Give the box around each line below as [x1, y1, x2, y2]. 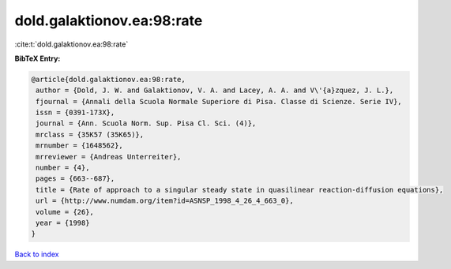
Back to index [14, 249, 59, 260]
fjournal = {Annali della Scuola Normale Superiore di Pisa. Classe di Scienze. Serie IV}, [36, 97, 402, 106]
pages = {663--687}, [36, 174, 115, 183]
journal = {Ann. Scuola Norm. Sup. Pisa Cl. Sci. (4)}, [36, 119, 257, 128]
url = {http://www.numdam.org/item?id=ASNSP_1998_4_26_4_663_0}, [36, 196, 294, 205]
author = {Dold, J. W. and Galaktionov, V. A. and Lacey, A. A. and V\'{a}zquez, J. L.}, [36, 86, 394, 95]
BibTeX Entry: [14, 54, 61, 63]
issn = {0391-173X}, [36, 108, 115, 118]
